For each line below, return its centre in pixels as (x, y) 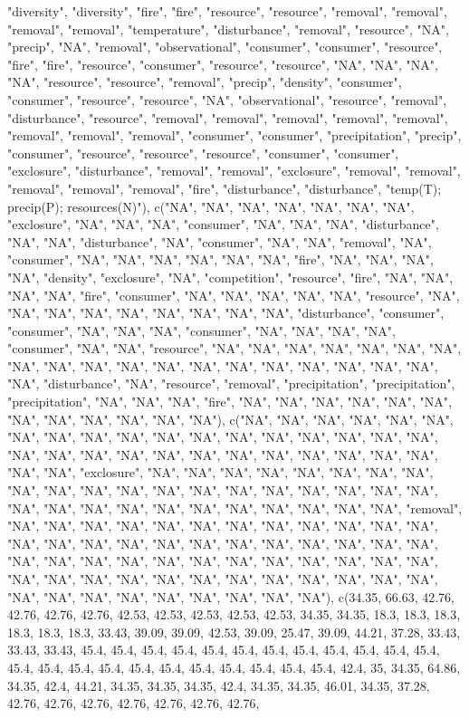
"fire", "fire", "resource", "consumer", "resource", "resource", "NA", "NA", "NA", (223, 64)
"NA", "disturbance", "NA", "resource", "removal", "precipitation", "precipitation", (231, 383)
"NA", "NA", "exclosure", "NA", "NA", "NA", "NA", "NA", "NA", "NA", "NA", (220, 472)
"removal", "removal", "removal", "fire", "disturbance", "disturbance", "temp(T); (225, 188)
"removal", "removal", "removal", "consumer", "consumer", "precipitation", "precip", (234, 135)
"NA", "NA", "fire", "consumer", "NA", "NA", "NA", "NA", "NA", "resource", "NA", (234, 295)
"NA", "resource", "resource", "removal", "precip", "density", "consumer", (205, 82)
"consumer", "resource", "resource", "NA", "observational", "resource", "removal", (227, 99)
